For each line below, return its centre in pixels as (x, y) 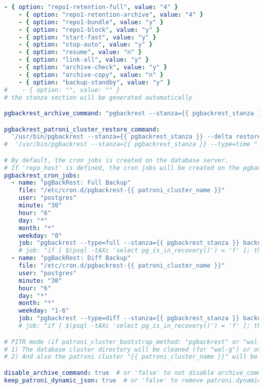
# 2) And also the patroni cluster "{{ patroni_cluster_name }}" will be (131, 357)
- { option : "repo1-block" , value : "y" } (89, 30)
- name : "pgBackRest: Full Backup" (71, 183)
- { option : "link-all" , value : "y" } (84, 60)
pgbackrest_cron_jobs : (42, 175)
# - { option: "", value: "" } (62, 90)
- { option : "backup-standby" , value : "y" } (95, 82)
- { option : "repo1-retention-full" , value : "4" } (91, 7)
